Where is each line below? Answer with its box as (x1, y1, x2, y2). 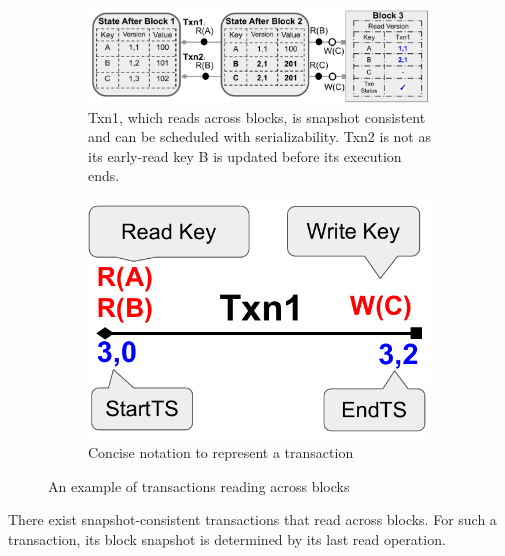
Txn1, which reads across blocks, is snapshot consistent (88, 106, 426, 127)
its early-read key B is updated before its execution (88, 145, 402, 166)
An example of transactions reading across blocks (48, 475, 350, 496)
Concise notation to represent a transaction (88, 442, 354, 463)
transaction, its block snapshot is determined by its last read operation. (8, 528, 446, 549)
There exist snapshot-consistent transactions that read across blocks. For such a (8, 509, 497, 530)
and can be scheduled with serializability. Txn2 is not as (88, 126, 431, 147)
